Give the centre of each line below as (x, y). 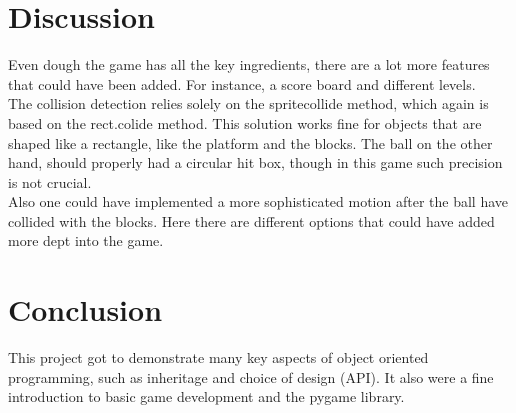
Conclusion (85, 309)
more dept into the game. (86, 240)
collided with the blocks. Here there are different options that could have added (251, 220)
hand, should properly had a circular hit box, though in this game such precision (255, 162)
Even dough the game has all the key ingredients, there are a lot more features (249, 64)
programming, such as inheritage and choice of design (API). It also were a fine (251, 376)
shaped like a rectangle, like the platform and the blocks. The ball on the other (250, 142)
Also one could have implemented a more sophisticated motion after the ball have (258, 201)
